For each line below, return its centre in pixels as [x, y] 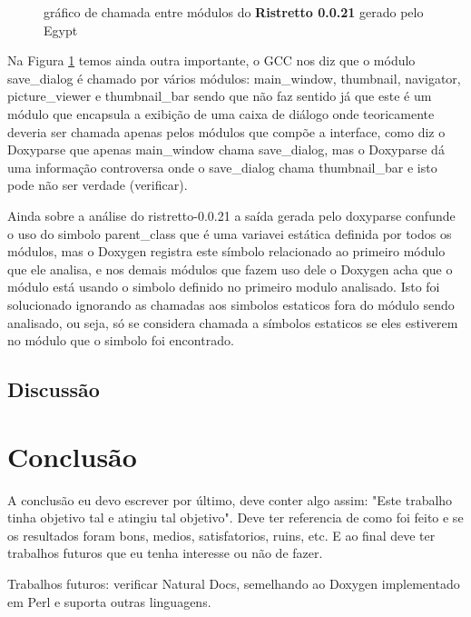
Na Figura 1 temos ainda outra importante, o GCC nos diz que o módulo [211, 60]
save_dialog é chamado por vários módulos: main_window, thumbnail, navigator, [234, 78]
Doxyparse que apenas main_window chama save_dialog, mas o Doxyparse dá [226, 149]
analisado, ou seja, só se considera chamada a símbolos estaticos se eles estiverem [233, 322]
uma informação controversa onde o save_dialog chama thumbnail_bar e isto [222, 167]
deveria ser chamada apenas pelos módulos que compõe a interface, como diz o [226, 131]
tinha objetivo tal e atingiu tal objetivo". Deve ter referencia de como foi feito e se [235, 517]
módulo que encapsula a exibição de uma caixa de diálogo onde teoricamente [221, 113]
